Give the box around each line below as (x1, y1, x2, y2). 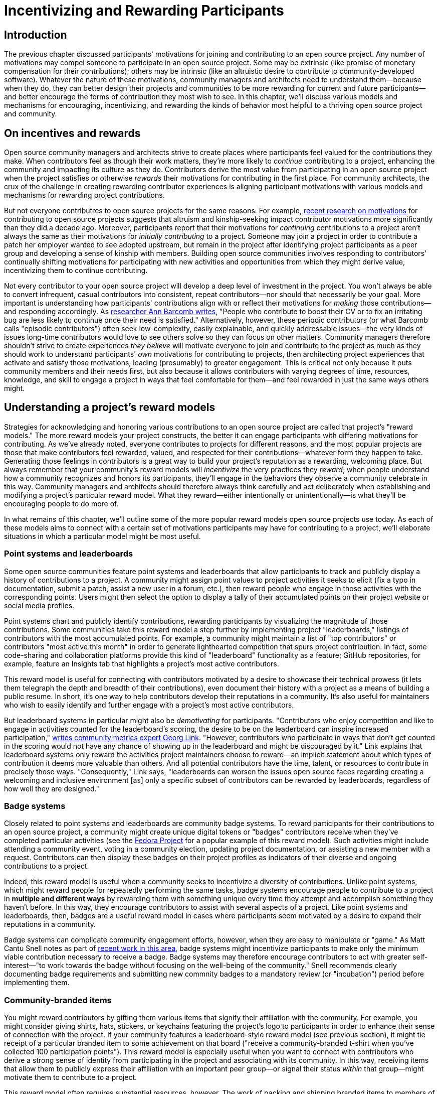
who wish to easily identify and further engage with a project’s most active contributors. (4, 700, 294, 709)
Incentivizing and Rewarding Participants (4, 2, 284, 19)
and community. (4, 109, 57, 118)
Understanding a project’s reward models (4, 401, 215, 414)
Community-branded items (4, 995, 112, 1005)
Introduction (4, 28, 67, 41)
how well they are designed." (4, 784, 99, 793)
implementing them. (4, 978, 70, 987)
